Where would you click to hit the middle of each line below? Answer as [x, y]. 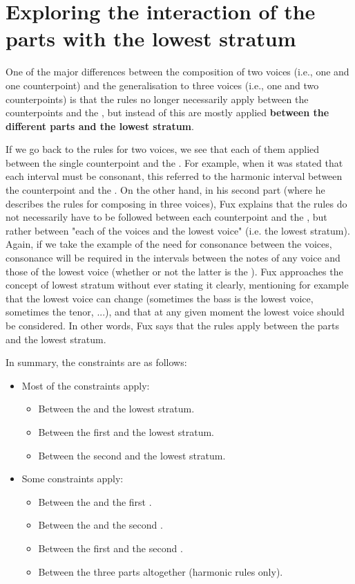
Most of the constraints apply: [86, 385]
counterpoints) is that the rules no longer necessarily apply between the [157, 99]
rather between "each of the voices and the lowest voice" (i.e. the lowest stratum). [178, 230]
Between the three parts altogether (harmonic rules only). [161, 571]
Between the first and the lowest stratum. [126, 431]
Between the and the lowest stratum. [116, 409]
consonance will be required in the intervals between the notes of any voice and [173, 258]
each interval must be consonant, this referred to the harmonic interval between [174, 176]
